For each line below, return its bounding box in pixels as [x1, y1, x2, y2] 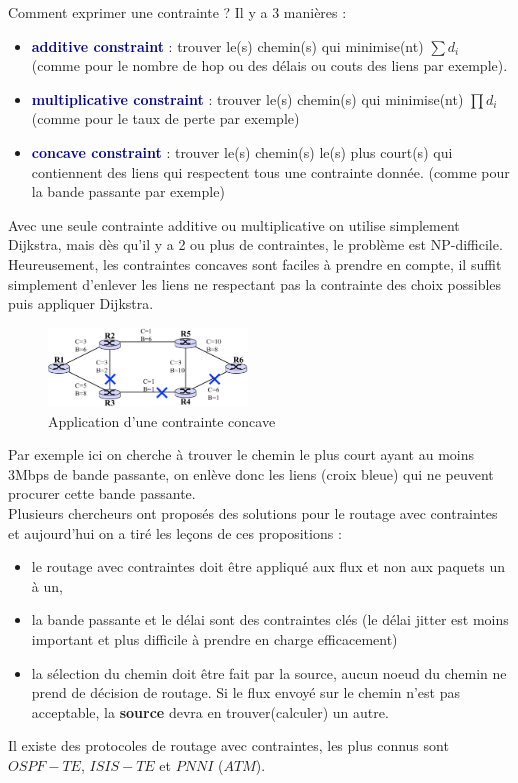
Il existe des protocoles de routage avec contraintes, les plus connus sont [8, 735, 449, 756]
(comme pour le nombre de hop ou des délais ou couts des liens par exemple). [31, 55, 508, 76]
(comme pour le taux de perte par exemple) [31, 108, 300, 129]
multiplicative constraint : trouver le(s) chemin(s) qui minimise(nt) [31, 88, 464, 109]
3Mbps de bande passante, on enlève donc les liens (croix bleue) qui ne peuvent [8, 463, 494, 484]
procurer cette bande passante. [8, 483, 196, 504]
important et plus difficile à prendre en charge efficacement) [31, 628, 398, 649]
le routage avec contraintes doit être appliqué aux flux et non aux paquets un [31, 556, 505, 577]
